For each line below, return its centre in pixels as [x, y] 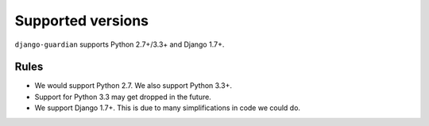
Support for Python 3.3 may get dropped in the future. [123, 97]
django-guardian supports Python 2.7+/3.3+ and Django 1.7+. [120, 44]
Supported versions [82, 21]
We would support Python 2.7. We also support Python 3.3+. [133, 86]
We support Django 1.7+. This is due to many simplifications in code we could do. [168, 108]
